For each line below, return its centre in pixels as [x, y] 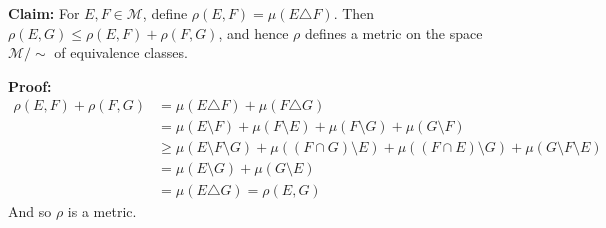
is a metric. [102, 210]
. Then [354, 13]
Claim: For [44, 13]
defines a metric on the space [393, 32]
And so [30, 210]
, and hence [253, 32]
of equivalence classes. [121, 52]
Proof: [30, 85]
